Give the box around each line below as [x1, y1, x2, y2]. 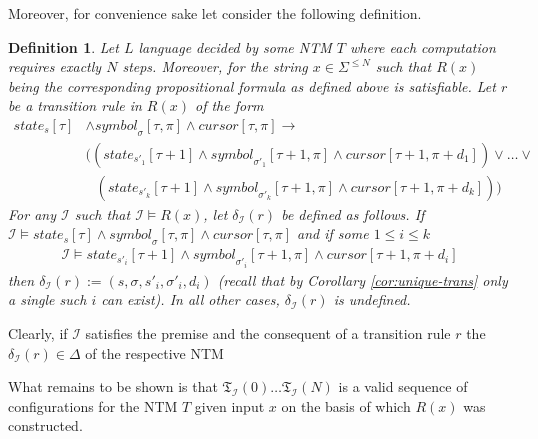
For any [8, 203, 56, 224]
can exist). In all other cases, [101, 289, 280, 310]
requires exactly [8, 56, 102, 77]
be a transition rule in [8, 95, 142, 116]
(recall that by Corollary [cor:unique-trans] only [217, 269, 508, 290]
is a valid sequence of [338, 376, 468, 397]
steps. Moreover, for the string [122, 56, 308, 77]
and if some [297, 223, 369, 244]
